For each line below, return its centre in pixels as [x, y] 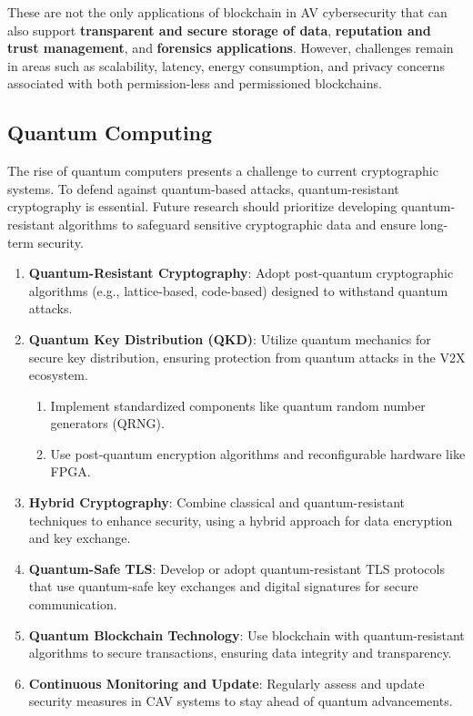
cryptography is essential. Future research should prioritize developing [202, 206]
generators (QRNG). [107, 423]
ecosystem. [58, 375]
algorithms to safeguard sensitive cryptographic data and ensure [237, 224]
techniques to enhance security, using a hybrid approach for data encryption [241, 520]
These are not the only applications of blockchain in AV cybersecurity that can [227, 12]
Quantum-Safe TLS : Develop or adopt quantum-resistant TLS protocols [236, 568]
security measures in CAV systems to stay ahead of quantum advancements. [241, 701]
